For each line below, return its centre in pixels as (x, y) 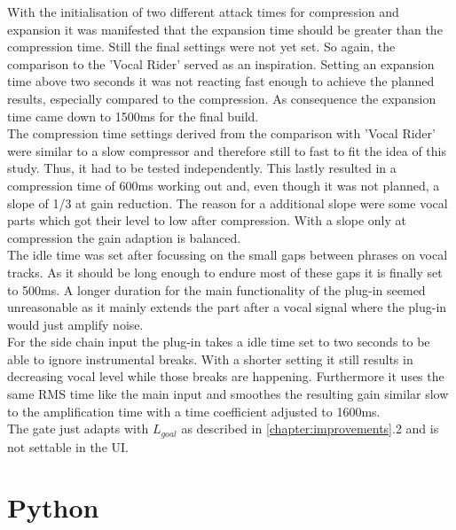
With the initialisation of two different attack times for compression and (203, 12)
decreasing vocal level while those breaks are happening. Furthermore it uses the (226, 376)
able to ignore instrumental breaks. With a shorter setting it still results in (210, 359)
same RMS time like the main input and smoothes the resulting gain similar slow (228, 394)
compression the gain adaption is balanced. (124, 237)
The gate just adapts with (78, 429)
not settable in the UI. (68, 446)
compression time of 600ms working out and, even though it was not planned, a (224, 185)
